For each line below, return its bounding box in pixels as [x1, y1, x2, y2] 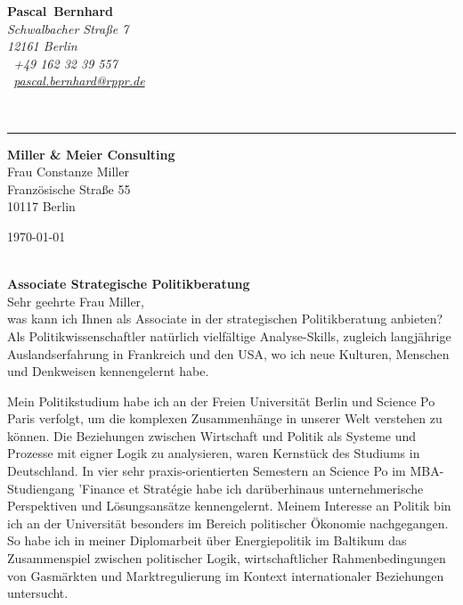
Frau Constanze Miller [7, 162, 129, 181]
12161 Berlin [7, 37, 77, 55]
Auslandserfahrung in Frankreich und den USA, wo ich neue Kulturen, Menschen [7, 344, 450, 363]
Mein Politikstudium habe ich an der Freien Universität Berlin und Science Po [7, 391, 435, 410]
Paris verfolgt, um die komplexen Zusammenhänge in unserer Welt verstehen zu [7, 409, 443, 428]
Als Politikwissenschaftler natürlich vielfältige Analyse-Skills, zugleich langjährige [7, 326, 451, 345]
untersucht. [7, 584, 69, 602]
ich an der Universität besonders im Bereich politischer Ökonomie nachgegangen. [7, 513, 449, 532]
